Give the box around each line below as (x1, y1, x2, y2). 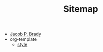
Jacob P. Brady (9, 31, 41, 37)
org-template (9, 36, 37, 42)
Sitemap (63, 3, 99, 15)
